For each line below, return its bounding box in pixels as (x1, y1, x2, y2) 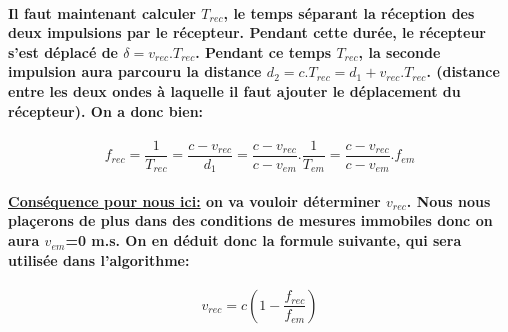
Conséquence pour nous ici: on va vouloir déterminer (8, 190, 381, 211)
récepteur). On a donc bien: (8, 100, 204, 121)
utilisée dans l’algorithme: (8, 249, 190, 270)
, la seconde (358, 41, 441, 62)
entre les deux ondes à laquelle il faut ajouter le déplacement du (8, 80, 461, 101)
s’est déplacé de (8, 41, 118, 62)
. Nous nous (406, 190, 491, 211)
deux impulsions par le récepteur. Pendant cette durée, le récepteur (8, 22, 487, 43)
